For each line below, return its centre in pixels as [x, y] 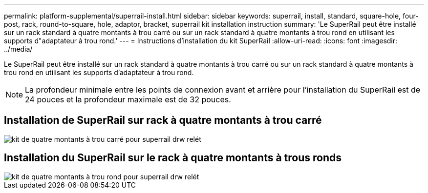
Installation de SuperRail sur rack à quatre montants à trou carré [163, 120]
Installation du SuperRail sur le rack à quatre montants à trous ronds [173, 158]
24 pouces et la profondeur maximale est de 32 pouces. [128, 99]
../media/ [18, 49]
